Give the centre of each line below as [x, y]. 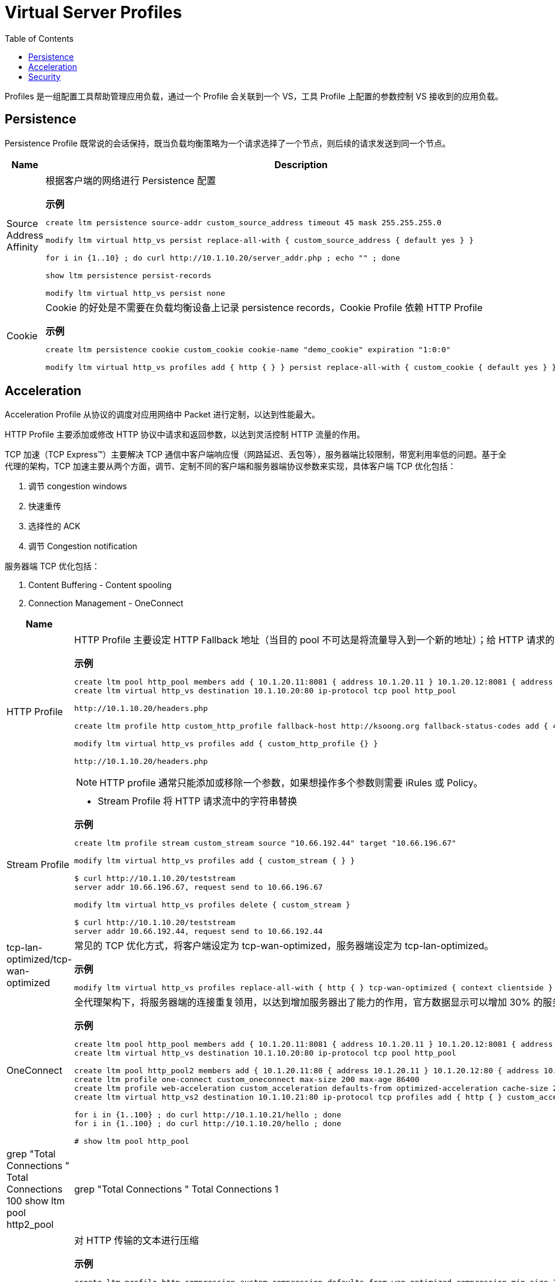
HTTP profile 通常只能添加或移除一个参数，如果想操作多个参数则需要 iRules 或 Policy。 [291, 783]
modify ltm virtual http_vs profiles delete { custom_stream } [212, 905]
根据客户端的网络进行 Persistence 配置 [131, 180]
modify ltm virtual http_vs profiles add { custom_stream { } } [215, 861]
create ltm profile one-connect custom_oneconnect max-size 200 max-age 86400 [247, 1080]
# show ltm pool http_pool [132, 1141]
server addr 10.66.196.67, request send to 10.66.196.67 [198, 887]
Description [301, 164]
